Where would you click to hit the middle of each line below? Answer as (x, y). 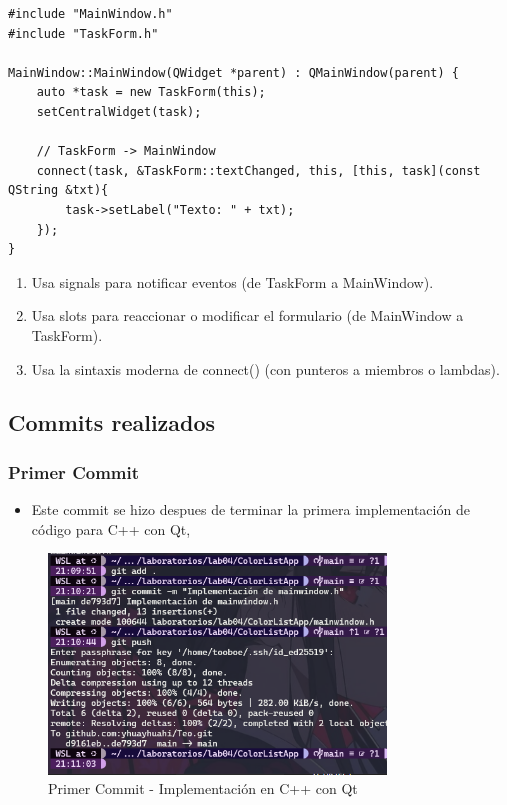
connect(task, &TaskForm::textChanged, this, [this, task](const (258, 170)
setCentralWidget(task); (119, 111)
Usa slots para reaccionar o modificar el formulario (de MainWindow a (247, 315)
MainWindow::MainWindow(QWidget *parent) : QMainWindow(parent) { (234, 72)
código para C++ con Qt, (111, 528)
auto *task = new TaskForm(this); (151, 92)
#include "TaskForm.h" (83, 33)
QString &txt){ (58, 190)
